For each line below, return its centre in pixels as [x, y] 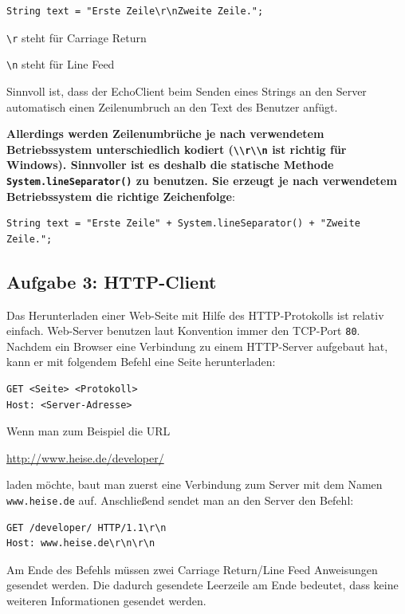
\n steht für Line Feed [61, 64]
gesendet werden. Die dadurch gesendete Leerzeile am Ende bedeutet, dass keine [202, 585]
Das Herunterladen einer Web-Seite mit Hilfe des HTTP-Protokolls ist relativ [195, 315]
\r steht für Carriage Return [77, 37]
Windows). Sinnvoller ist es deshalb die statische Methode [170, 165]
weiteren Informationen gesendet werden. [106, 601]
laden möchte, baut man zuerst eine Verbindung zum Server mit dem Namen [195, 484]
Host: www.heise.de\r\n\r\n [81, 543]
